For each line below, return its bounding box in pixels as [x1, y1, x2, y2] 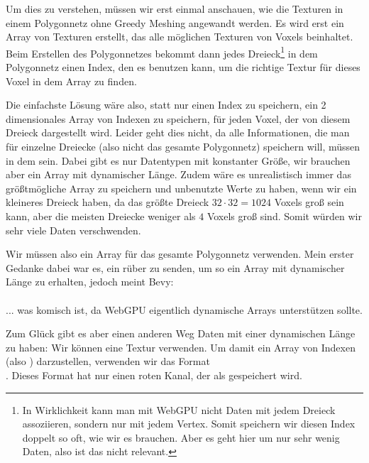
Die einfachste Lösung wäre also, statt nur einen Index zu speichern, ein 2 [6, 97, 326, 112]
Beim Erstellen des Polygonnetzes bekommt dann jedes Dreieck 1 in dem [6, 43, 318, 60]
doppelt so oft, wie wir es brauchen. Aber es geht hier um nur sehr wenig [22, 430, 340, 445]
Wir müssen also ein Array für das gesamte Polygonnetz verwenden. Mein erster [6, 246, 354, 261]
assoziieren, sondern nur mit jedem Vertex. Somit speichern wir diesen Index [22, 416, 356, 431]
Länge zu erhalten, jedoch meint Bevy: [6, 274, 174, 289]
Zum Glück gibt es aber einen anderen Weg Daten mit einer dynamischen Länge [6, 326, 356, 341]
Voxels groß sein [274, 195, 344, 209]
